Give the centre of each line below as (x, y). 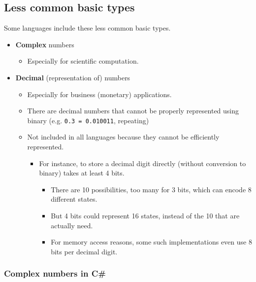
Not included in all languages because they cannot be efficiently (123, 137)
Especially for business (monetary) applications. (99, 94)
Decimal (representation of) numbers (73, 77)
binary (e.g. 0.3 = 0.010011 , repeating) (88, 120)
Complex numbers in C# (55, 273)
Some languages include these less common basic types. (87, 28)
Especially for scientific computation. (83, 61)
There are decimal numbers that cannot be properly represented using (133, 111)
